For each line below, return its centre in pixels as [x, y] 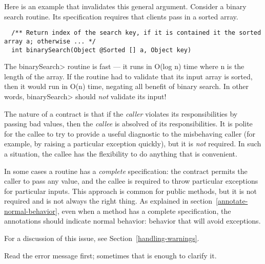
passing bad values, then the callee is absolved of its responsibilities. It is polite [128, 124]
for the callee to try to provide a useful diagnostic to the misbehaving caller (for [130, 133]
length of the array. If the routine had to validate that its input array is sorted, [128, 76]
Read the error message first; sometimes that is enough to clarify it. [110, 255]
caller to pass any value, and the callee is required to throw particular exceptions [131, 181]
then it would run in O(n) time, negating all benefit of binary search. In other [127, 86]
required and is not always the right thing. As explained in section [108, 201]
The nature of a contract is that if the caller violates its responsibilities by [121, 113]
